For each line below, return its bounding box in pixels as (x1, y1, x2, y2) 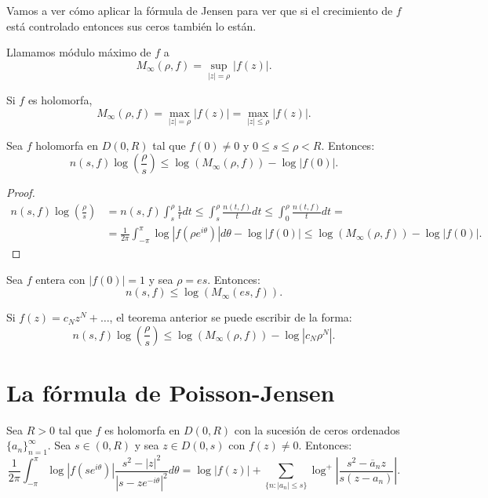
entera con (35, 271, 86, 287)
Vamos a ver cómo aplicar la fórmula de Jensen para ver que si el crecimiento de (6, 2, 393, 18)
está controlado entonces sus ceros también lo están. (6, 17, 257, 34)
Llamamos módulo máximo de (6, 44, 151, 60)
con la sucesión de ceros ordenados (234, 421, 400, 438)
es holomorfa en (104, 421, 180, 438)
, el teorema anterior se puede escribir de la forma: (109, 309, 352, 325)
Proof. (6, 184, 35, 201)
